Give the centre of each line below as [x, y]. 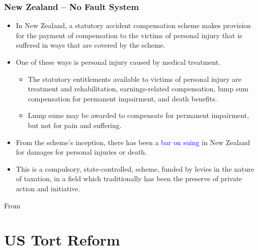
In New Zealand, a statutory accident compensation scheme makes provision [133, 25]
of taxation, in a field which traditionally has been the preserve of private [129, 178]
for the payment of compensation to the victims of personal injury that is [129, 35]
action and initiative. [48, 188]
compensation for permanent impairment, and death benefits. [122, 98]
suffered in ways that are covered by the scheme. [91, 45]
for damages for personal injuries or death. [81, 152]
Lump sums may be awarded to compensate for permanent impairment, [138, 115]
